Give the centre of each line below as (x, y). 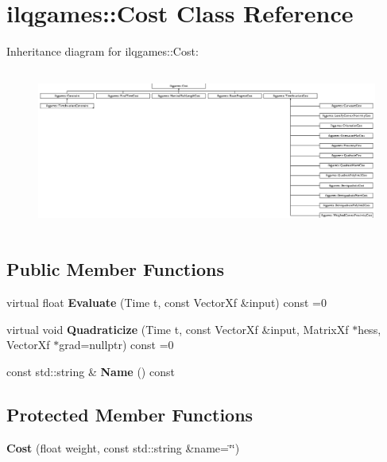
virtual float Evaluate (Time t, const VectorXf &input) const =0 (166, 303)
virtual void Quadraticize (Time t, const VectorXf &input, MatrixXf (178, 329)
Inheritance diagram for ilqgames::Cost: (103, 51)
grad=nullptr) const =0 (116, 345)
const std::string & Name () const (91, 371)
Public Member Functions (115, 269)
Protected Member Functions (130, 414)
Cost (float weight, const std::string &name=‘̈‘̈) (123, 447)
